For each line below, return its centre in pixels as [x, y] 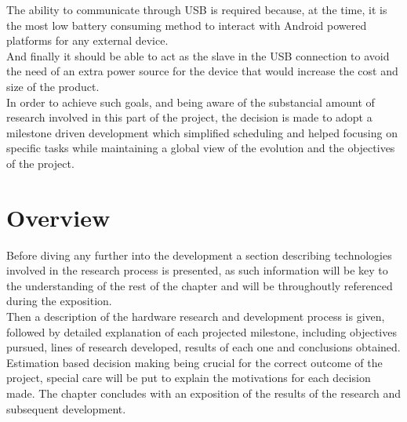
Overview [58, 217]
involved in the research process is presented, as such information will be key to [197, 270]
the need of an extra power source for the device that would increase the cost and [202, 71]
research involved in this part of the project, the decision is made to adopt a [189, 117]
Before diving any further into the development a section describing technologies [199, 255]
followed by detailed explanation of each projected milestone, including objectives [202, 331]
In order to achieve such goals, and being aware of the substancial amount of [191, 102]
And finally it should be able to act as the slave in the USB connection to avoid [198, 55]
